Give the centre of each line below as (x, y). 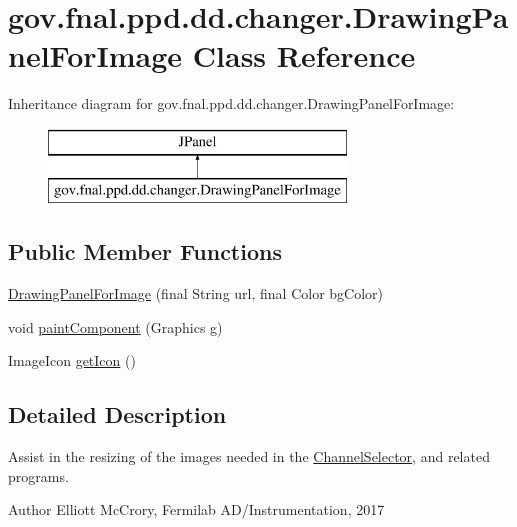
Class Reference (304, 55)
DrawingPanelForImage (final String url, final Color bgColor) (196, 293)
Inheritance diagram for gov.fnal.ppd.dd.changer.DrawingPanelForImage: (231, 103)
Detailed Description (117, 414)
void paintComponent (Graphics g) (115, 326)
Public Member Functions (145, 251)
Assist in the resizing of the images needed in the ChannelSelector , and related (249, 456)
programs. (38, 475)
